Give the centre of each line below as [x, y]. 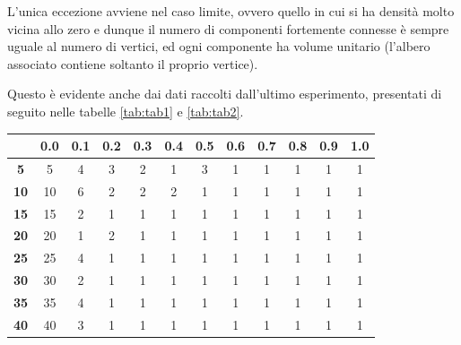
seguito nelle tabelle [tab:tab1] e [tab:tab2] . [126, 111]
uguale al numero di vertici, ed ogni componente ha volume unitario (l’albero [219, 46]
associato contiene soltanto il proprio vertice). [133, 63]
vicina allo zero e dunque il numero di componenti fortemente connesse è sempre [228, 28]
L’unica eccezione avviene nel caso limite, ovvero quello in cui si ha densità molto [231, 11]
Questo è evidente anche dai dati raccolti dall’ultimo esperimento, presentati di [225, 94]
